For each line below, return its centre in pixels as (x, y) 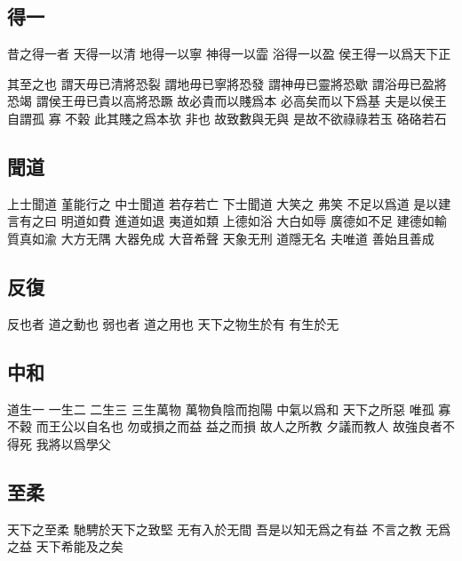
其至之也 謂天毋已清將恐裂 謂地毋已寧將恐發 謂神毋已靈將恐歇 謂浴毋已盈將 (227, 83)
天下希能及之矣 (80, 546)
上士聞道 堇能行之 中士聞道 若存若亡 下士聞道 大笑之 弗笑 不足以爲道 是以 (223, 203)
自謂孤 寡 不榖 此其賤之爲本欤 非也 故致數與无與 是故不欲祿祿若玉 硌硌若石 (227, 118)
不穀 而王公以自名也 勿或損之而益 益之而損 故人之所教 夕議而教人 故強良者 (225, 426)
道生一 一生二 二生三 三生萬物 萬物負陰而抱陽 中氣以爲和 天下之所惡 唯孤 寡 (229, 409)
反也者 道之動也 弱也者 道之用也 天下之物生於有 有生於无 (173, 323)
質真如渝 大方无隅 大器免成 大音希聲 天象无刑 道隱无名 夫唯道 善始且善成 (221, 238)
